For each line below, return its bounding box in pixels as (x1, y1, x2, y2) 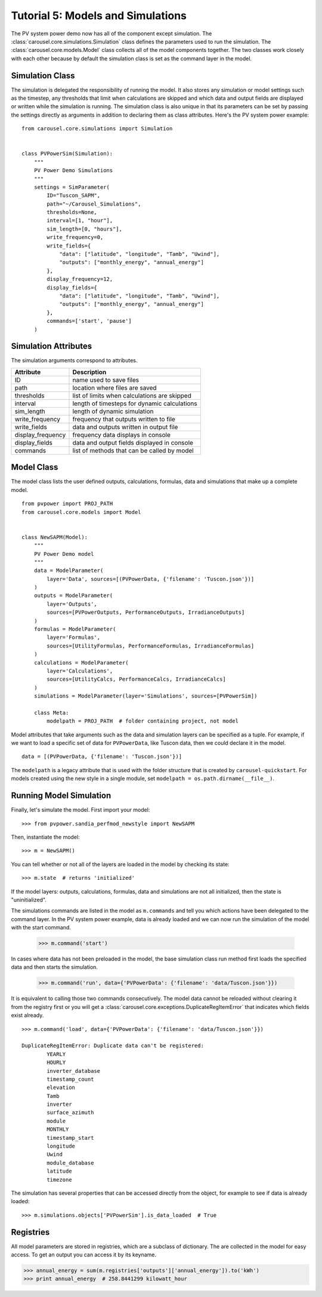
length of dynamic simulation (72, 407, 154, 415)
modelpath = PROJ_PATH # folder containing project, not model (47, 718, 239, 724)
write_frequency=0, (47, 234, 104, 241)
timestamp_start (47, 1134, 94, 1141)
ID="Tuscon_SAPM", (47, 192, 101, 199)
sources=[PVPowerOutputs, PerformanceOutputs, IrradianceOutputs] (47, 609, 245, 616)
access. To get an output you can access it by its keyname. (11, 1251, 157, 1258)
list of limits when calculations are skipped (72, 391, 192, 400)
